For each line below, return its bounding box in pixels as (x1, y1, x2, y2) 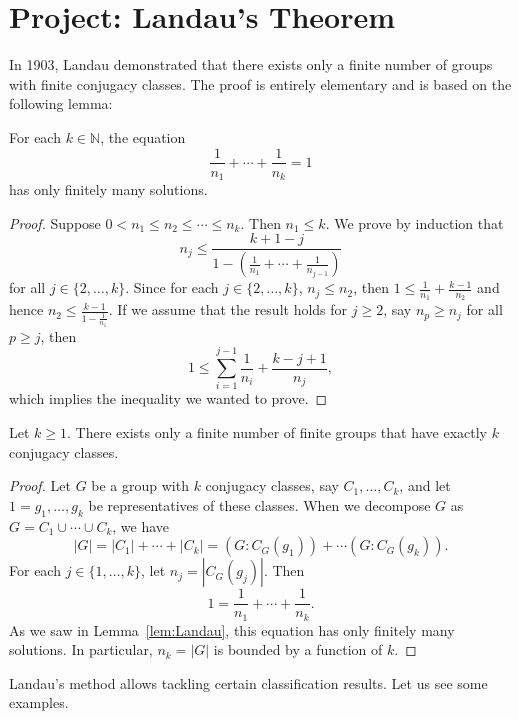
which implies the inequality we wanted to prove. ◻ (9, 388, 328, 409)
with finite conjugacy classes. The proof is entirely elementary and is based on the (9, 73, 512, 94)
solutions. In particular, (9, 639, 153, 660)
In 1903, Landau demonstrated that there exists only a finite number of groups (9, 54, 493, 75)
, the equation (100, 126, 186, 147)
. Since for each (125, 277, 219, 298)
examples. (9, 692, 69, 713)
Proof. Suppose (9, 212, 101, 233)
